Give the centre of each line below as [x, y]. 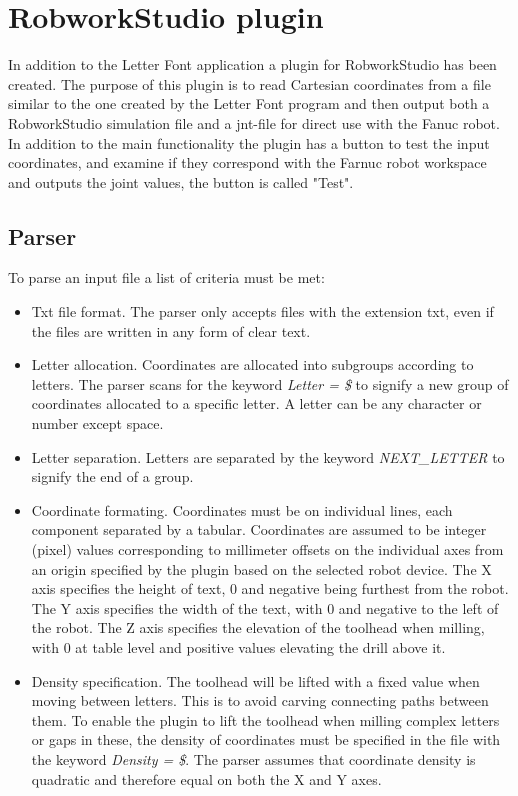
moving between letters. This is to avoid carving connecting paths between [260, 700]
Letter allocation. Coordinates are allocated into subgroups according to [252, 364]
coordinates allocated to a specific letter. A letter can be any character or [256, 403]
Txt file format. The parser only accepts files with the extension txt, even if [262, 311]
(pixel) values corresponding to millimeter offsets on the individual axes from [267, 549]
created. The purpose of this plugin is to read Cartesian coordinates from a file [249, 83]
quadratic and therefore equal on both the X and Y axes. [206, 778]
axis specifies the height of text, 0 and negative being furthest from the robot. [270, 588]
